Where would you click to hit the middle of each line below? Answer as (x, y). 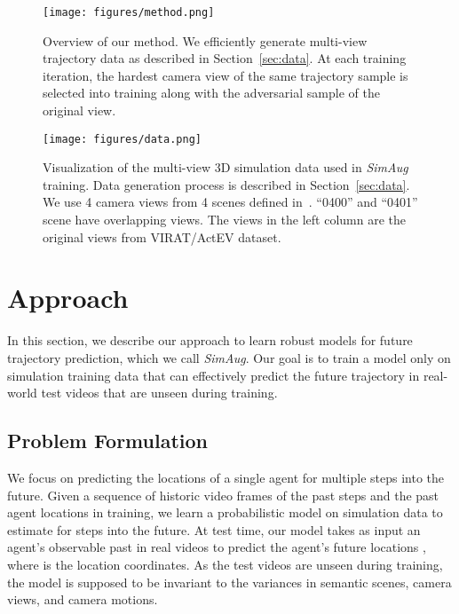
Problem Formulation (107, 441)
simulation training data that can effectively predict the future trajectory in (214, 375)
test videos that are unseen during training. (159, 393)
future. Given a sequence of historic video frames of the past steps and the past (223, 495)
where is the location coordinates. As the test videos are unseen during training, (225, 564)
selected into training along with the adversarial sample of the (211, 93)
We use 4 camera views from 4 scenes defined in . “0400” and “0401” (230, 202)
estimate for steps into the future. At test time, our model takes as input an (214, 529)
